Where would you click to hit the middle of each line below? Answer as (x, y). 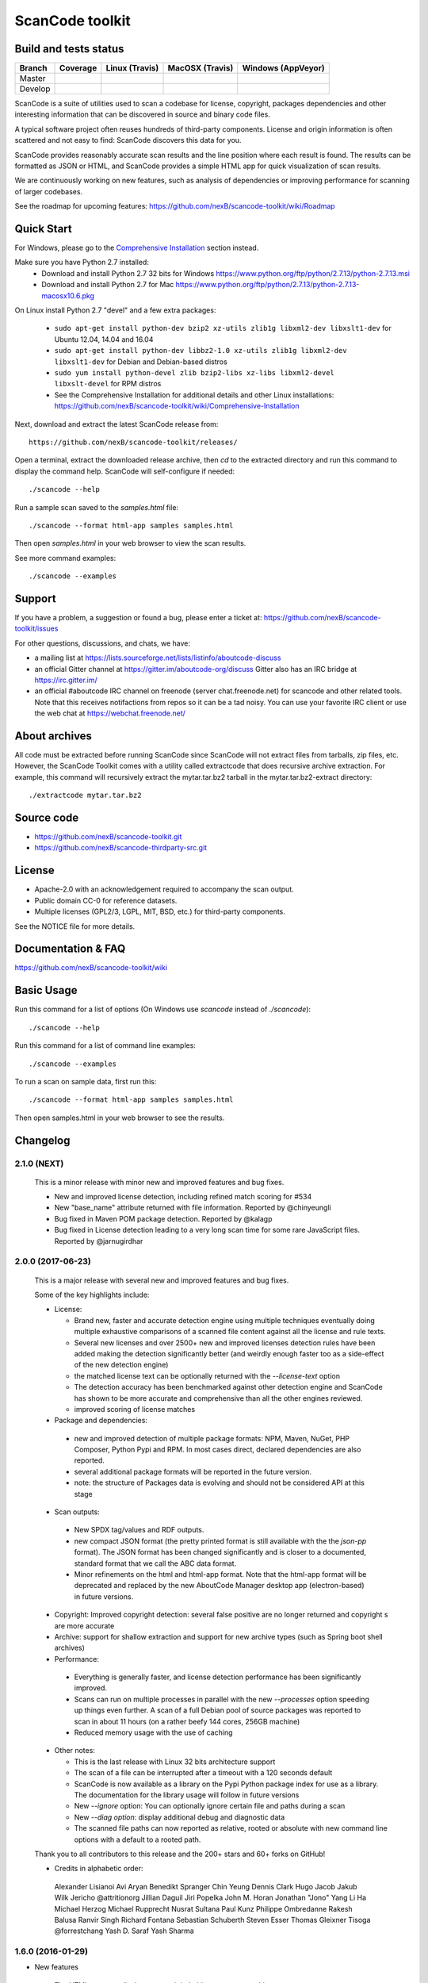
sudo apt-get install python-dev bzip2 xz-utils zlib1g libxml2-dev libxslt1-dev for (223, 328)
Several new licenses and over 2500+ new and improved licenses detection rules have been (225, 1342)
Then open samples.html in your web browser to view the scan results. (130, 543)
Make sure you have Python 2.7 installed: (82, 263)
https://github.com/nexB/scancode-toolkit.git (108, 837)
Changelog (42, 1140)
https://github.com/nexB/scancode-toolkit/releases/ (133, 442)
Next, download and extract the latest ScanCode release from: (117, 424)
